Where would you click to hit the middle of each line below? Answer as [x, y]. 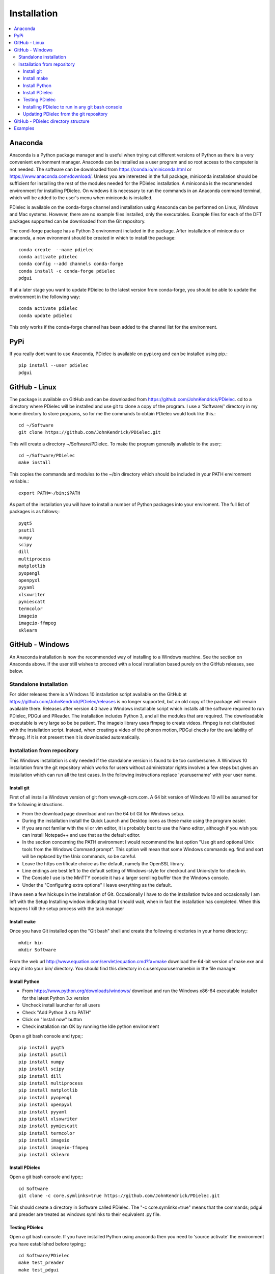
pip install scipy [42, 1069]
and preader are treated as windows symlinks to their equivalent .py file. [85, 1214]
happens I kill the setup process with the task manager [67, 909]
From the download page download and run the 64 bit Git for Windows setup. [103, 813]
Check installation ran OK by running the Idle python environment [91, 1026]
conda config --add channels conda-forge [71, 264]
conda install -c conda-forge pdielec [67, 271]
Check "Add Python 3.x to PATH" [57, 1012]
